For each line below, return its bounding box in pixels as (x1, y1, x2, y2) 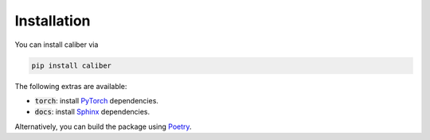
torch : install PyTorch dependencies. (34, 95, 159, 105)
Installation (14, 12, 91, 29)
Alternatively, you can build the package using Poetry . (14, 122, 192, 131)
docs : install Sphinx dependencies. (34, 107, 150, 117)
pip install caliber (31, 60, 111, 70)
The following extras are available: (14, 81, 127, 91)
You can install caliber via (14, 40, 99, 49)
